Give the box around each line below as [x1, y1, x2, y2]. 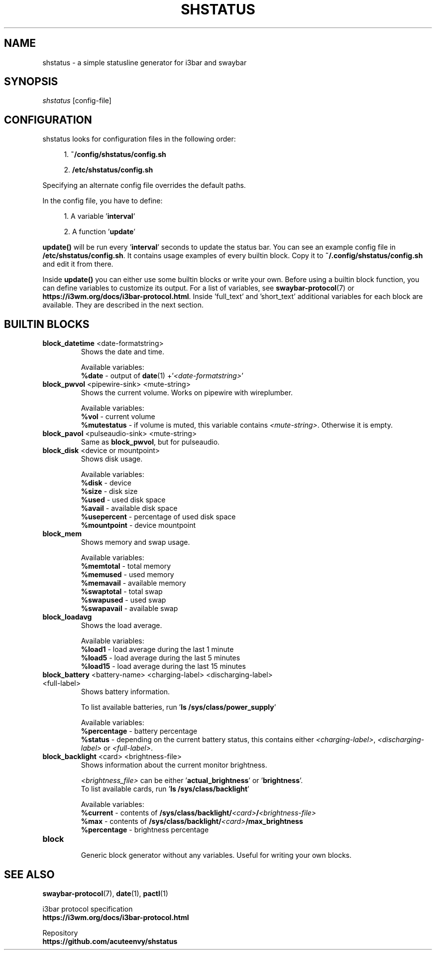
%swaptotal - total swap [81, 587, 163, 596]
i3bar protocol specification [42, 904, 133, 913]
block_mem [42, 529, 82, 538]
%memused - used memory [81, 570, 174, 579]
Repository [42, 928, 78, 937]
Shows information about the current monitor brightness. [81, 761, 267, 770]
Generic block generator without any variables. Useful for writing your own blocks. [81, 851, 352, 860]
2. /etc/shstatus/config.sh [64, 165, 153, 174]
